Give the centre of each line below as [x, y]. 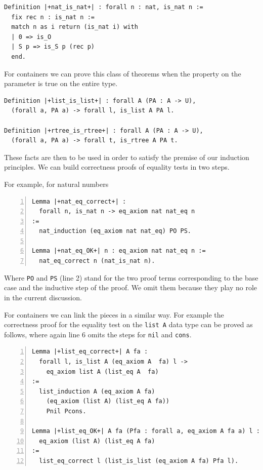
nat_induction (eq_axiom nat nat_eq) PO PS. [115, 231]
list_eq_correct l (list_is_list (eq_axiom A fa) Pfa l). [139, 461]
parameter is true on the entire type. [61, 83]
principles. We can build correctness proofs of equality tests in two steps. [117, 167]
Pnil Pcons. [66, 411]
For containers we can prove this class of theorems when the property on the [123, 73]
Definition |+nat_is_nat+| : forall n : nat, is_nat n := [104, 7]
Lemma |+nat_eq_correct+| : [79, 201]
